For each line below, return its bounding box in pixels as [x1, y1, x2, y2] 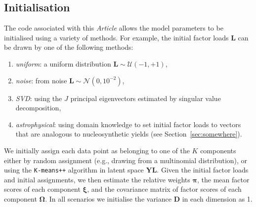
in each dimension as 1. [182, 193, 253, 204]
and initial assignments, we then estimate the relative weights [4, 174, 190, 184]
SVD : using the [15, 93, 62, 103]
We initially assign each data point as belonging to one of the [4, 145, 190, 155]
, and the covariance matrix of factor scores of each [87, 184, 242, 194]
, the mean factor [197, 174, 250, 184]
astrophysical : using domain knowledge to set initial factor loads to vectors [15, 119, 241, 129]
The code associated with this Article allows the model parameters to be [4, 23, 223, 33]
